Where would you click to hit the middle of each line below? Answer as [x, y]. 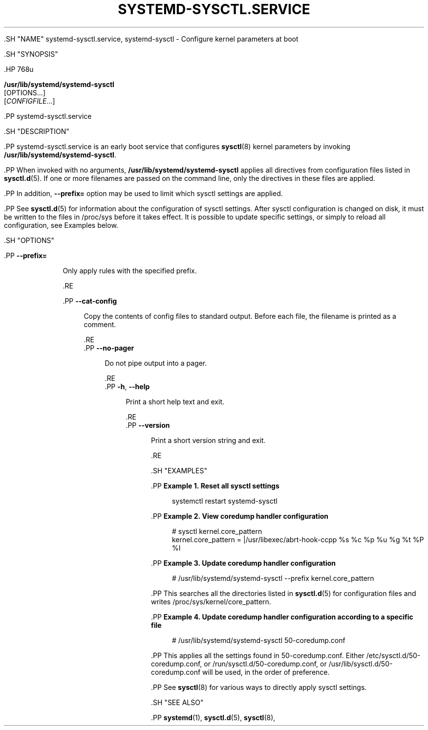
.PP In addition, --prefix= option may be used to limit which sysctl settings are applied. [143, 193]
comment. [100, 324]
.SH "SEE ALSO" [177, 702]
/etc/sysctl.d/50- [393, 655]
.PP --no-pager [109, 348]
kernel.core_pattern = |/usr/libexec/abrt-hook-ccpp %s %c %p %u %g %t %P [298, 539]
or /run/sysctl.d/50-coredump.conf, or [265, 664]
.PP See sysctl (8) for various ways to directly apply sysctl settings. [259, 687]
